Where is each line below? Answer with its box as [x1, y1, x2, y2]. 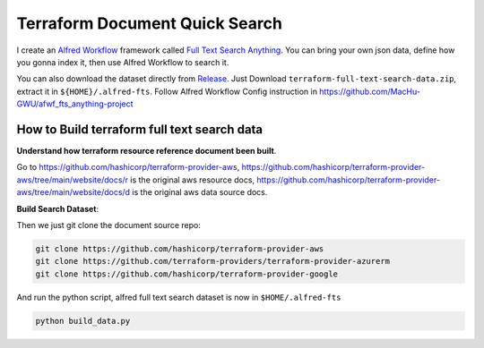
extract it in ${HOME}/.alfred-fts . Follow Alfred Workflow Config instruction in [16, 86, 318, 97]
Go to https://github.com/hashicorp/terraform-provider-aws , [16, 162, 240, 173]
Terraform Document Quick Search [16, 13, 282, 33]
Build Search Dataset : [16, 203, 99, 214]
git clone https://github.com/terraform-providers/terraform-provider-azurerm [35, 256, 390, 267]
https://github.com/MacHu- [319, 86, 421, 97]
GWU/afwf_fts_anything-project [16, 98, 134, 109]
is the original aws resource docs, [130, 174, 255, 185]
